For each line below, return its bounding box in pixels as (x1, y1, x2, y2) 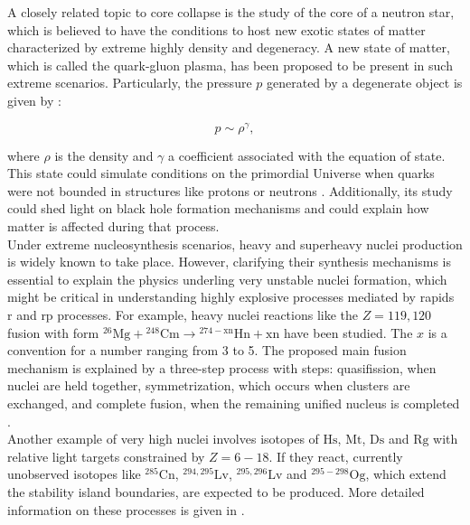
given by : (7, 90, 61, 109)
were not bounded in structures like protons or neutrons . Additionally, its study (7, 181, 453, 200)
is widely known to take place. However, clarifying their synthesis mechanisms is (7, 252, 451, 271)
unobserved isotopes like (7, 464, 141, 483)
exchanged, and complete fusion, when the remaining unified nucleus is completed (7, 393, 460, 412)
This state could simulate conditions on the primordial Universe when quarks (7, 164, 435, 183)
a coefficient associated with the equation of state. (168, 145, 446, 164)
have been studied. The (283, 323, 413, 342)
